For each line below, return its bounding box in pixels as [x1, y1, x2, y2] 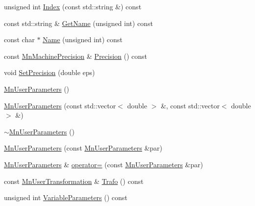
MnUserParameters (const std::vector [4, 100, 116, 110]
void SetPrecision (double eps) [4, 67, 95, 77]
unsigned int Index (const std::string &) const [4, 1, 142, 11]
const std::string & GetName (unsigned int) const [4, 18, 153, 28]
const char [4, 34, 35, 45]
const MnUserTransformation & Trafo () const [4, 176, 144, 186]
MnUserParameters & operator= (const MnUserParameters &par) [4, 159, 203, 169]
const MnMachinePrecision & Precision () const [4, 51, 148, 61]
